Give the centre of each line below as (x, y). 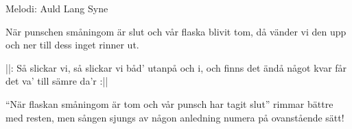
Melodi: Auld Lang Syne (57, 8)
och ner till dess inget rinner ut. (72, 45)
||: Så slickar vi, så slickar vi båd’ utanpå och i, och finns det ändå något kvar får (176, 67)
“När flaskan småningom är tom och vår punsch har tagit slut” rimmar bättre (169, 103)
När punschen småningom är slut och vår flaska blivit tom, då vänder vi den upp (176, 31)
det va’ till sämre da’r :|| (57, 81)
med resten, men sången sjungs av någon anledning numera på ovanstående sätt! (175, 117)
